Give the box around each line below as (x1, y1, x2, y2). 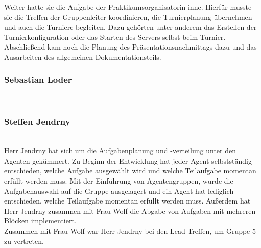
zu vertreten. (4, 235, 44, 246)
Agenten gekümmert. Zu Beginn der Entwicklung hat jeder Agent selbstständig (4, 155, 252, 166)
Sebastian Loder (4, 73, 72, 86)
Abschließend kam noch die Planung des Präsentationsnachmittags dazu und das (4, 41, 257, 52)
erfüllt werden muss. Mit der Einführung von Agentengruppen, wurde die (4, 175, 233, 186)
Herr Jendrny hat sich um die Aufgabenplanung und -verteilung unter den (4, 145, 236, 156)
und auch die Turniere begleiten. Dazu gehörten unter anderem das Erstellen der (4, 21, 257, 32)
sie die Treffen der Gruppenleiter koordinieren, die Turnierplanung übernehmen (4, 11, 252, 22)
